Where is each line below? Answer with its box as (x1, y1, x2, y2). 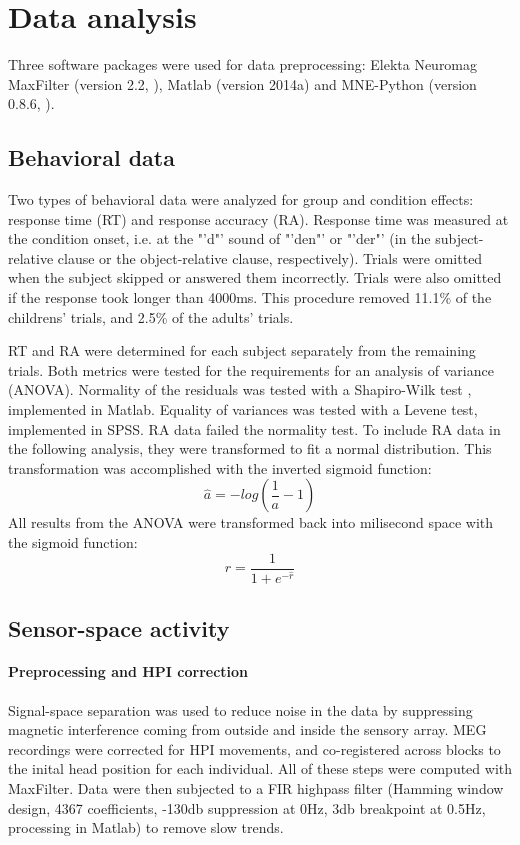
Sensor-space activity (8, 612, 230, 643)
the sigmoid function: (8, 532, 138, 553)
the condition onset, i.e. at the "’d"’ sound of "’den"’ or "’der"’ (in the (8, 228, 431, 249)
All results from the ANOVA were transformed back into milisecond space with (8, 512, 494, 533)
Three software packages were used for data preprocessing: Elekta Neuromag (8, 54, 478, 75)
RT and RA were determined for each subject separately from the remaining (8, 340, 476, 361)
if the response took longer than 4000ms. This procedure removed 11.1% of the (8, 287, 492, 308)
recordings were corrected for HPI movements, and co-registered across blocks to (8, 738, 501, 759)
